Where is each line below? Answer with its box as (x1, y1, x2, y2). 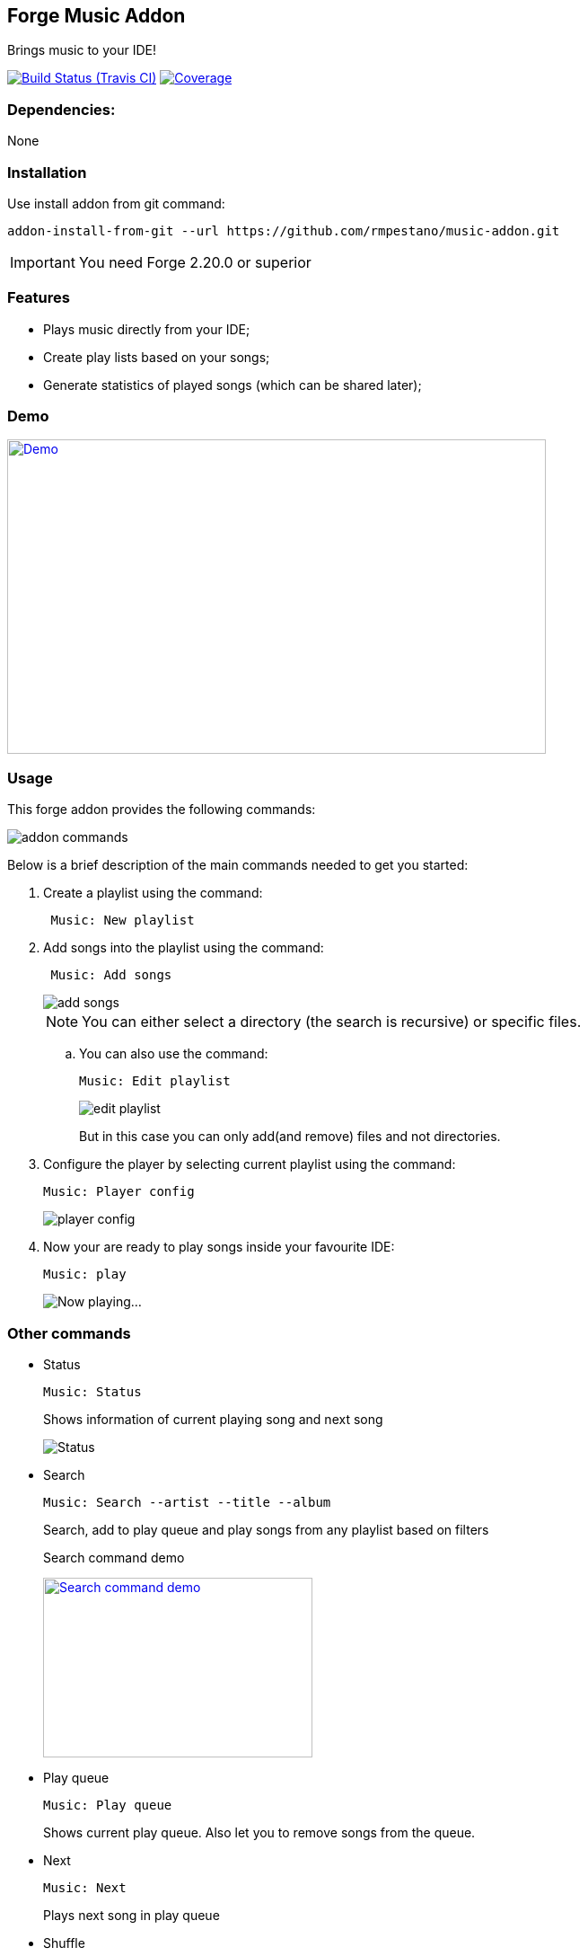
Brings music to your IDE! (7, 42, 156, 58)
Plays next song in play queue (43, 1907, 220, 1923)
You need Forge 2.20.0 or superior (78, 252, 312, 271)
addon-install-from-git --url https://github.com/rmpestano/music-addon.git (7, 223, 560, 238)
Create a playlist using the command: (43, 885, 263, 901)
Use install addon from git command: (7, 195, 225, 211)
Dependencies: (7, 100, 116, 119)
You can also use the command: (79, 1046, 268, 1062)
